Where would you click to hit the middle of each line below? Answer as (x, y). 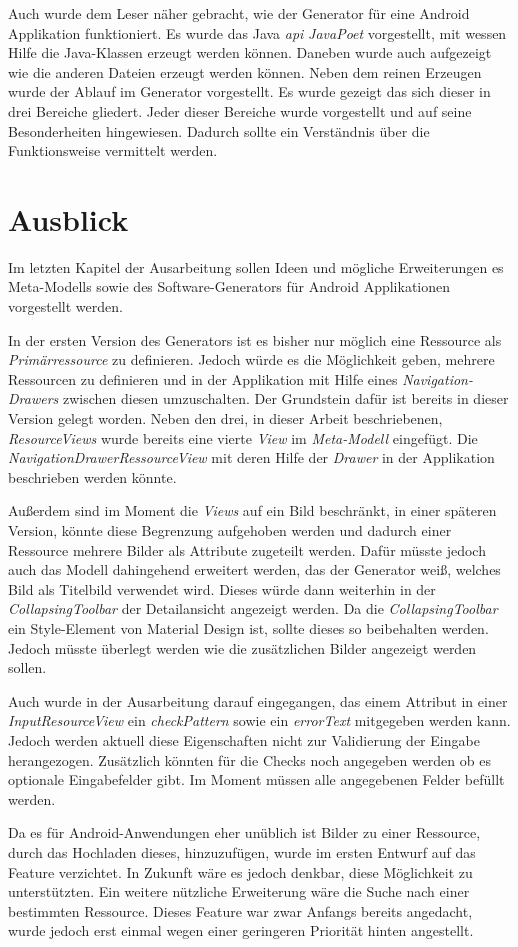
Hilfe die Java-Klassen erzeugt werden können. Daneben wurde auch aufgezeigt (250, 52)
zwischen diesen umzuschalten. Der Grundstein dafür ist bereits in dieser (285, 398)
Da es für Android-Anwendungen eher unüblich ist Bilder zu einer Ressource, (244, 832)
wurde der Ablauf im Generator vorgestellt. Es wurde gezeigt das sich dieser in (249, 91)
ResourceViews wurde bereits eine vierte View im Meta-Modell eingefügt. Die (243, 437)
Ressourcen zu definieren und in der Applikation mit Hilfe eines (203, 378)
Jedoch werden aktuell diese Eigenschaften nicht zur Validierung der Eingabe (244, 739)
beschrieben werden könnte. (92, 476)
